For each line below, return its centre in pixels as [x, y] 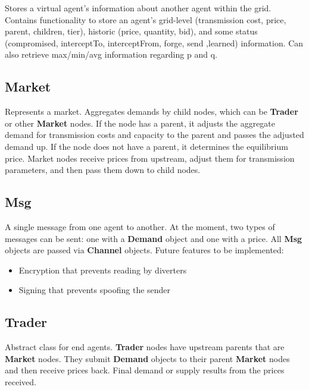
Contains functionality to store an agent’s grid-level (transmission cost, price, [146, 19]
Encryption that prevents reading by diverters [103, 270]
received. [21, 381]
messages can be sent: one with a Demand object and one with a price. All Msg [154, 238]
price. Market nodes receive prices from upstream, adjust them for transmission [150, 158]
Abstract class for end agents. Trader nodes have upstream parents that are [145, 347]
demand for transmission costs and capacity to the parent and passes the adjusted [154, 135]
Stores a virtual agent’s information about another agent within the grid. [138, 8]
